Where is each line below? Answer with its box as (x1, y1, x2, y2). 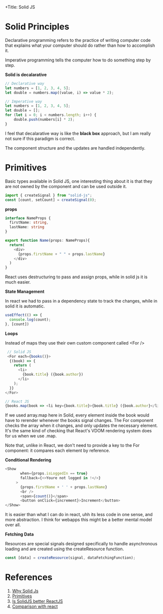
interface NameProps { (5, 215, 51, 221)
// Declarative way (5, 81, 45, 86)
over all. (5, 522, 21, 528)
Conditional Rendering (5, 457, 52, 463)
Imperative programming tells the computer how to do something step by (5, 57, 151, 63)
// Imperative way (5, 99, 42, 104)
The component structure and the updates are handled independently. (5, 145, 146, 151)
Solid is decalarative (5, 72, 47, 77)
